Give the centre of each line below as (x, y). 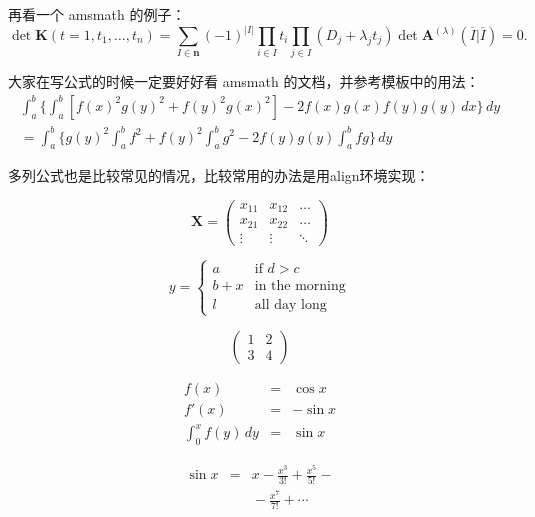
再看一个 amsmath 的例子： (97, 14)
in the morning (300, 286)
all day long (290, 305)
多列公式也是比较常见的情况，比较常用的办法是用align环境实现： (219, 175)
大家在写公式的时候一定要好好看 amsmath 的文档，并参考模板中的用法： (244, 81)
